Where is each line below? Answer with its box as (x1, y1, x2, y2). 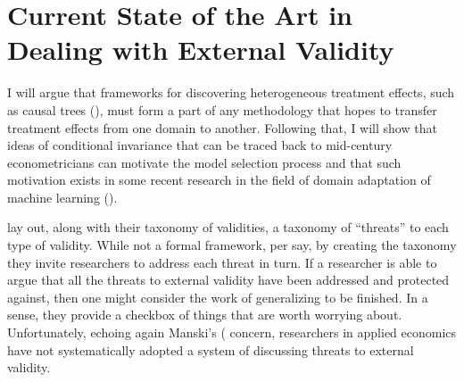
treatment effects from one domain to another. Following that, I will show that (7, 118, 437, 137)
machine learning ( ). (7, 187, 118, 206)
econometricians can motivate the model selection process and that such (7, 153, 402, 171)
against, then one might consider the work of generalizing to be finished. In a (7, 287, 428, 306)
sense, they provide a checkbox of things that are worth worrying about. (7, 305, 402, 324)
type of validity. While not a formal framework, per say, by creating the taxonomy (7, 236, 457, 254)
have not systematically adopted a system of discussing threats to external (7, 340, 414, 359)
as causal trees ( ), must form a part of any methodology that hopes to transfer (7, 100, 437, 119)
